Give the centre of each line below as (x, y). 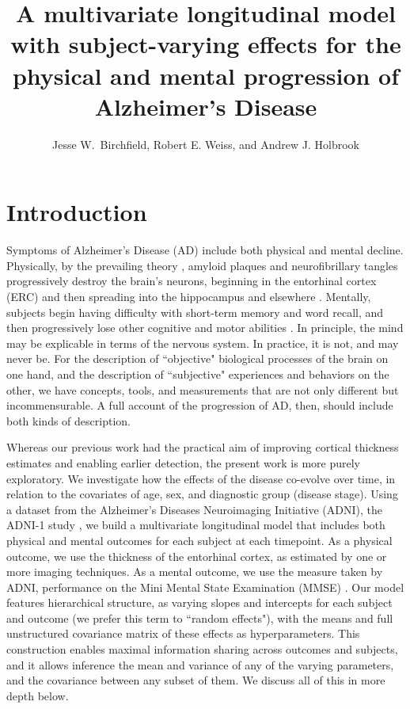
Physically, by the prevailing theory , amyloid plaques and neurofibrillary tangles (202, 265)
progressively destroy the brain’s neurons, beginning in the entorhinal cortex (192, 281)
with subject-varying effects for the (206, 44)
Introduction (77, 212)
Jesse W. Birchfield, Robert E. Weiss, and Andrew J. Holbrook (205, 144)
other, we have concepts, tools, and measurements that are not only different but (203, 389)
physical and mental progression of (206, 75)
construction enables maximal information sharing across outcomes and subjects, (202, 649)
